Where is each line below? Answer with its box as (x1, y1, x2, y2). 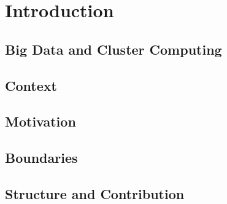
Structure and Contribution (5, 184, 185, 203)
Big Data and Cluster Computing (5, 39, 222, 58)
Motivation (5, 112, 76, 131)
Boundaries (5, 148, 78, 167)
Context (5, 76, 57, 95)
